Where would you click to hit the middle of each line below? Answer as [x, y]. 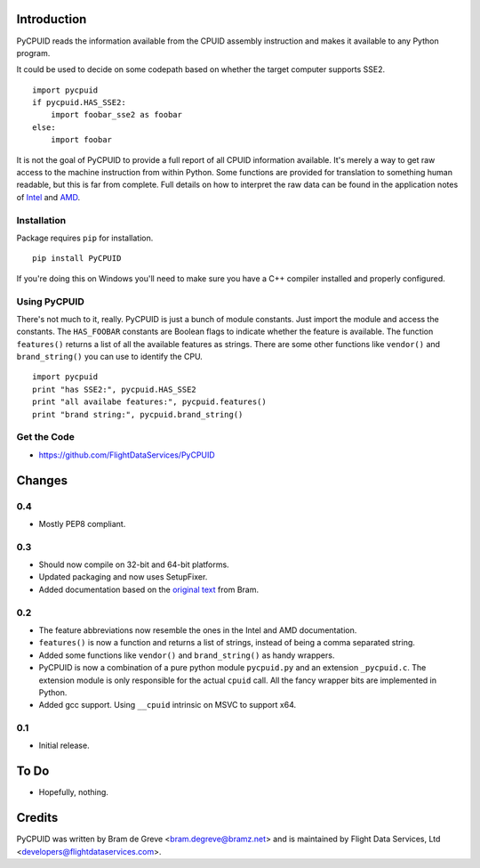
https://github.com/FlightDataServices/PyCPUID [127, 455]
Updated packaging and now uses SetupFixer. [123, 577]
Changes [42, 480]
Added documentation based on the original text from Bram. [149, 589]
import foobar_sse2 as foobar [116, 115]
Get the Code [45, 437]
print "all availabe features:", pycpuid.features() [149, 402]
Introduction [52, 19]
